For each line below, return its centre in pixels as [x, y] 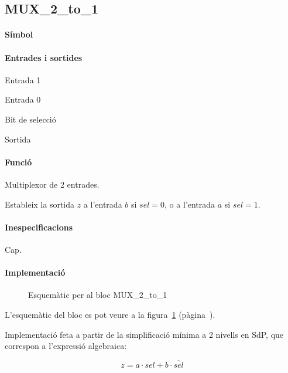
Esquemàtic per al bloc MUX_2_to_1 [98, 295]
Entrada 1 [23, 79]
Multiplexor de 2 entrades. [52, 184]
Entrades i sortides [44, 57]
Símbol [19, 34]
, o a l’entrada [190, 204]
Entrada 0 [23, 99]
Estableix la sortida [40, 204]
